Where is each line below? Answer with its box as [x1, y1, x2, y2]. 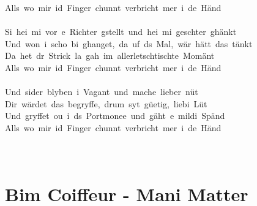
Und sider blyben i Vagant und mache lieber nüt [5, 85, 198, 98]
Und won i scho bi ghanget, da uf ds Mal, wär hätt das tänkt [5, 37, 253, 50]
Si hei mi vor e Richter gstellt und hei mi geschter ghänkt [5, 25, 237, 38]
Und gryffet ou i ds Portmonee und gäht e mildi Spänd [5, 109, 225, 122]
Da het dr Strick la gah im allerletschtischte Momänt [5, 49, 215, 62]
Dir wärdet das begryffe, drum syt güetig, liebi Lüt [5, 97, 207, 110]
